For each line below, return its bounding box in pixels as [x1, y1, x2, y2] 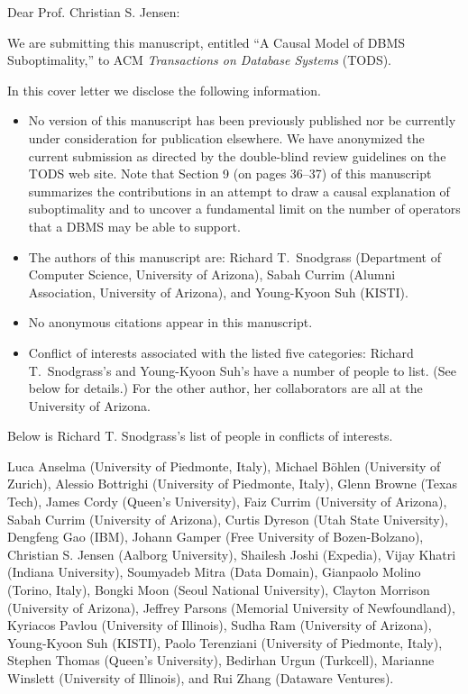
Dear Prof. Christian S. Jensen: [7, 3, 180, 21]
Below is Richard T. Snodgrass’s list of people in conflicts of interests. [7, 426, 393, 445]
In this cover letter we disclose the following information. [7, 80, 321, 99]
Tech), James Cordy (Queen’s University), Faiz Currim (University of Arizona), [7, 492, 447, 511]
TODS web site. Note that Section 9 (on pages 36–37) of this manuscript [28, 164, 432, 183]
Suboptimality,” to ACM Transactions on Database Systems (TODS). [7, 50, 392, 69]
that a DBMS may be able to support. [28, 216, 241, 235]
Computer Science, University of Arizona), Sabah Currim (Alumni [28, 265, 396, 284]
